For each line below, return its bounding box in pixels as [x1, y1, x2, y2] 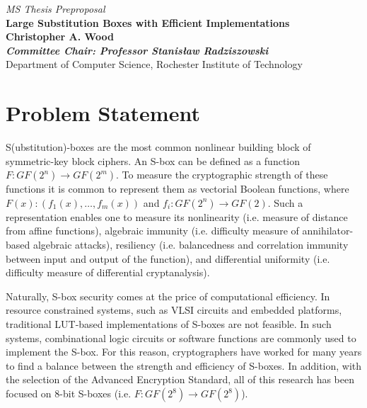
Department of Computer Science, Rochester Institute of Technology [6, 57, 303, 72]
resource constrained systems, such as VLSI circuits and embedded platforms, [6, 302, 342, 317]
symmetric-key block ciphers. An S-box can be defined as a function [6, 153, 301, 168]
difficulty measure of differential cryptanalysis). [6, 265, 210, 280]
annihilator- [302, 223, 354, 238]
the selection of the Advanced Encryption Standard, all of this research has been [6, 372, 355, 387]
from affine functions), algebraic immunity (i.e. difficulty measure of [6, 223, 299, 238]
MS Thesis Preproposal [6, 1, 105, 16]
